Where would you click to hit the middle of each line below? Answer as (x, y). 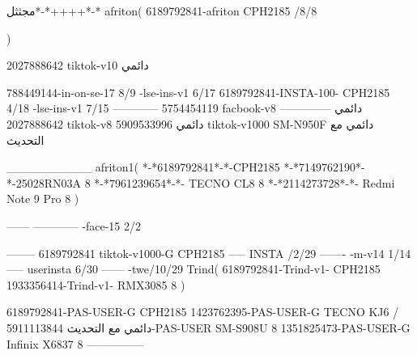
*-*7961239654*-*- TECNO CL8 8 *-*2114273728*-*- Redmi (245, 182)
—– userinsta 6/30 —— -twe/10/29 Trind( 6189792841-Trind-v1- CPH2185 (194, 269)
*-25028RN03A (44, 182)
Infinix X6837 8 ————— (75, 343)
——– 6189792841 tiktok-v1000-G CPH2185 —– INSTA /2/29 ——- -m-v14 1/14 (209, 253)
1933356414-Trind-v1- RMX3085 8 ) (96, 284)
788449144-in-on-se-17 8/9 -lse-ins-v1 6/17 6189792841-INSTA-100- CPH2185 (198, 92)
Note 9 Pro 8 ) (43, 199)
